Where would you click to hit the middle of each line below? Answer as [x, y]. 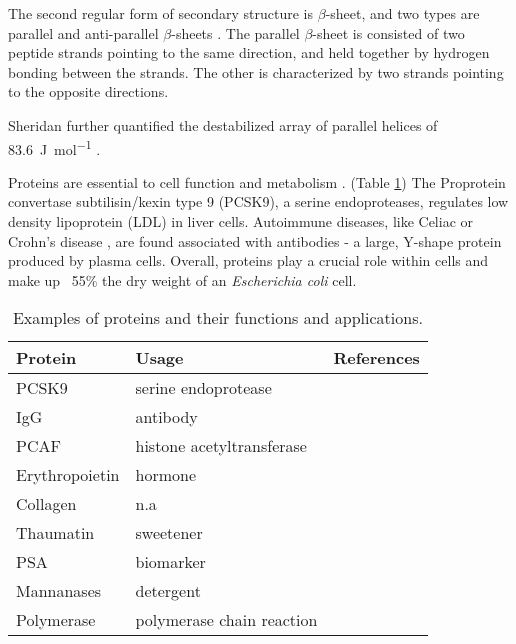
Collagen [46, 504]
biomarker [170, 562]
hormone [165, 475]
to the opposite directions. [88, 91]
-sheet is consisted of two [388, 32]
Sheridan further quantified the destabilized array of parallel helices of [223, 124]
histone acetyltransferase [221, 446]
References [376, 358]
